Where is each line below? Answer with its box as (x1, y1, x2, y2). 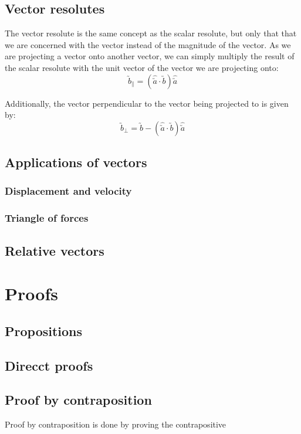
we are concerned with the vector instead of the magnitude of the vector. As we (5, 38, 291, 50)
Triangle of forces (5, 211, 89, 225)
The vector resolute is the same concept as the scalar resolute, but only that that (5, 27, 297, 39)
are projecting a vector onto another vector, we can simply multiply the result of (5, 50, 295, 62)
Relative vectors (5, 241, 104, 259)
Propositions (5, 321, 83, 340)
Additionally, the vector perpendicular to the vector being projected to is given (5, 97, 289, 109)
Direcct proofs (5, 356, 93, 374)
